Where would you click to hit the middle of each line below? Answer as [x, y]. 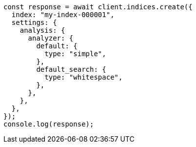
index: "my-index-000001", [63, 15]
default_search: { [71, 69]
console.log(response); [49, 124]
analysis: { [42, 30]
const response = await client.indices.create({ [98, 7]
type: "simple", [75, 54]
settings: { [34, 22]
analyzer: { [51, 38]
